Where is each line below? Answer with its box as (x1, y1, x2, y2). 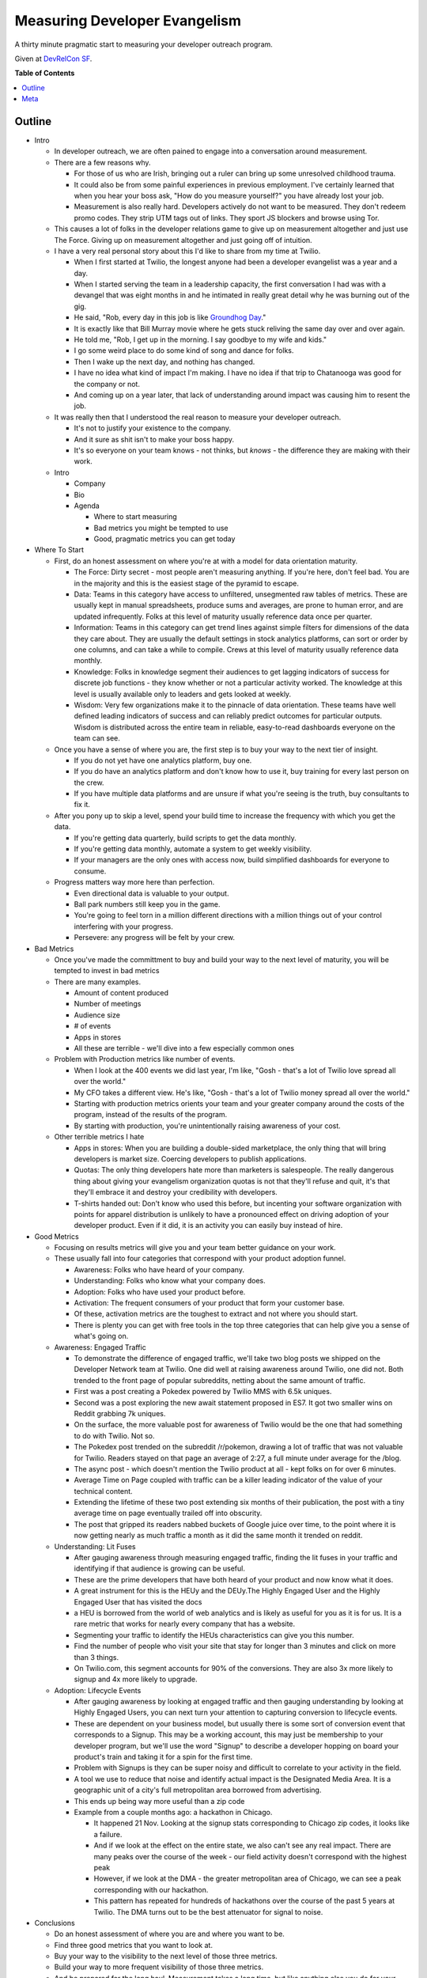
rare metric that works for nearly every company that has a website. (74, 1619, 296, 1629)
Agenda (74, 501, 100, 510)
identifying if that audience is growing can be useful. (74, 1563, 245, 1574)
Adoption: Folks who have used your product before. (74, 1286, 246, 1297)
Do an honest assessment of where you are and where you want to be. (54, 1929, 285, 1938)
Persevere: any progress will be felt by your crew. (74, 933, 236, 942)
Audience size (74, 1010, 120, 1020)
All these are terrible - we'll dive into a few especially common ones (74, 1044, 295, 1053)
